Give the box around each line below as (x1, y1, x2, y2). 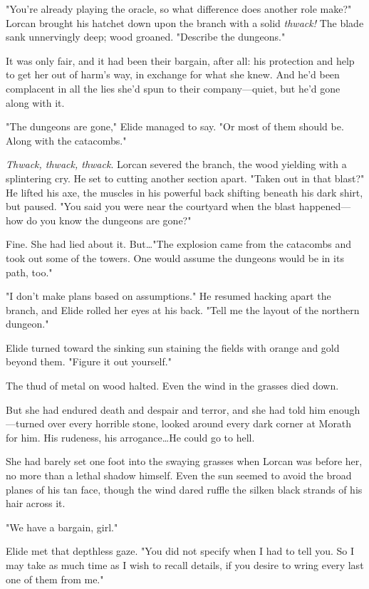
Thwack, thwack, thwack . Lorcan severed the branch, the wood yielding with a (6, 157, 347, 172)
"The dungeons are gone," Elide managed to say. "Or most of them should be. (6, 119, 344, 134)
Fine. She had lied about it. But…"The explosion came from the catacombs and (6, 236, 351, 251)
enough (328, 402, 360, 417)
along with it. (6, 95, 65, 110)
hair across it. (6, 496, 66, 511)
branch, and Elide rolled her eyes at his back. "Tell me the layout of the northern (6, 302, 360, 317)
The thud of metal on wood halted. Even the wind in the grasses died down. (6, 378, 339, 393)
